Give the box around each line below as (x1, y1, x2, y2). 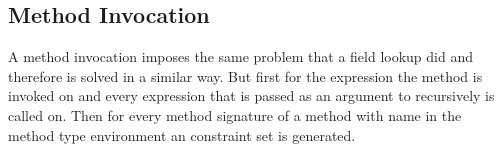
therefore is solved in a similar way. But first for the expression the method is (8, 65, 483, 86)
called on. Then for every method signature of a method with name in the (8, 104, 462, 125)
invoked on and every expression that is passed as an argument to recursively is (8, 85, 495, 106)
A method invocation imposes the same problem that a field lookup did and (8, 46, 474, 67)
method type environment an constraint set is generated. (8, 124, 356, 145)
